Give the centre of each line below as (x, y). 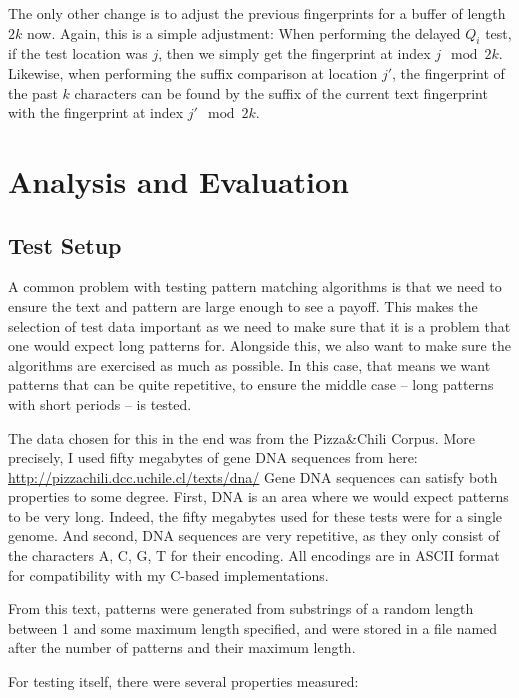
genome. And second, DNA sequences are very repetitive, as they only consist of (254, 535)
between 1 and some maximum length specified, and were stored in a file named (253, 627)
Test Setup (65, 244)
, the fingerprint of (448, 72)
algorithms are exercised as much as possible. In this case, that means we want (249, 364)
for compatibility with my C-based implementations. (168, 574)
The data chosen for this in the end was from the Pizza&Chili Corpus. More (241, 437)
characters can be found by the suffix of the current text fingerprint (281, 92)
